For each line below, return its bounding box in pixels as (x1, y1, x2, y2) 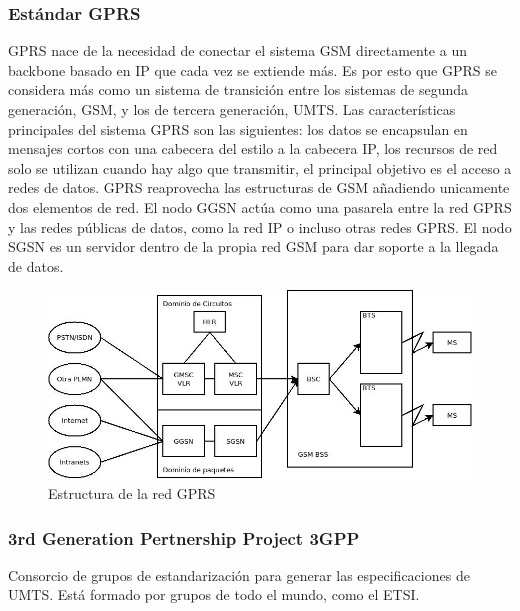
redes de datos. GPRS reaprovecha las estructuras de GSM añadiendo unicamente (8, 177, 510, 198)
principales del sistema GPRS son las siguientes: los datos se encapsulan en (8, 118, 468, 139)
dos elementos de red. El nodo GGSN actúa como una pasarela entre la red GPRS (8, 196, 512, 217)
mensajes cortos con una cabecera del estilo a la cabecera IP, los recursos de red (8, 138, 498, 159)
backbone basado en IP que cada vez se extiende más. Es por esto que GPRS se (8, 59, 498, 80)
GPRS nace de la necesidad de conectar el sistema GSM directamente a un (8, 40, 467, 61)
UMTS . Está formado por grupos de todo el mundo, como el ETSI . (8, 584, 420, 605)
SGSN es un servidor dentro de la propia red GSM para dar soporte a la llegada (8, 236, 499, 257)
